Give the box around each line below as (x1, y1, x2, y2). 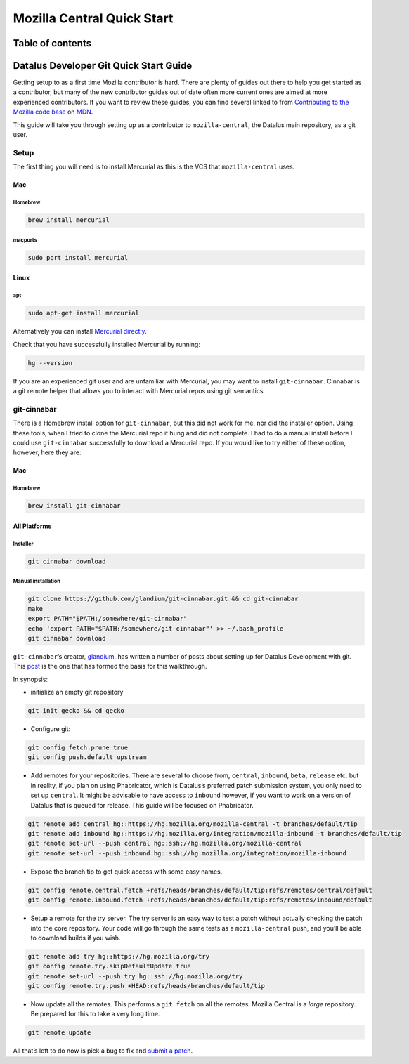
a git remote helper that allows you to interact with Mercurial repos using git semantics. (13, 387, 266, 395)
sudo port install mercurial (27, 254, 129, 261)
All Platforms (13, 522, 52, 530)
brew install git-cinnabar (27, 502, 121, 510)
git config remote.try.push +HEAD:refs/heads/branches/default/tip (27, 982, 266, 990)
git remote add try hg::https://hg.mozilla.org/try (27, 952, 210, 960)
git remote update (27, 1029, 91, 1037)
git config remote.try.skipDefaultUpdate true (27, 962, 191, 971)
